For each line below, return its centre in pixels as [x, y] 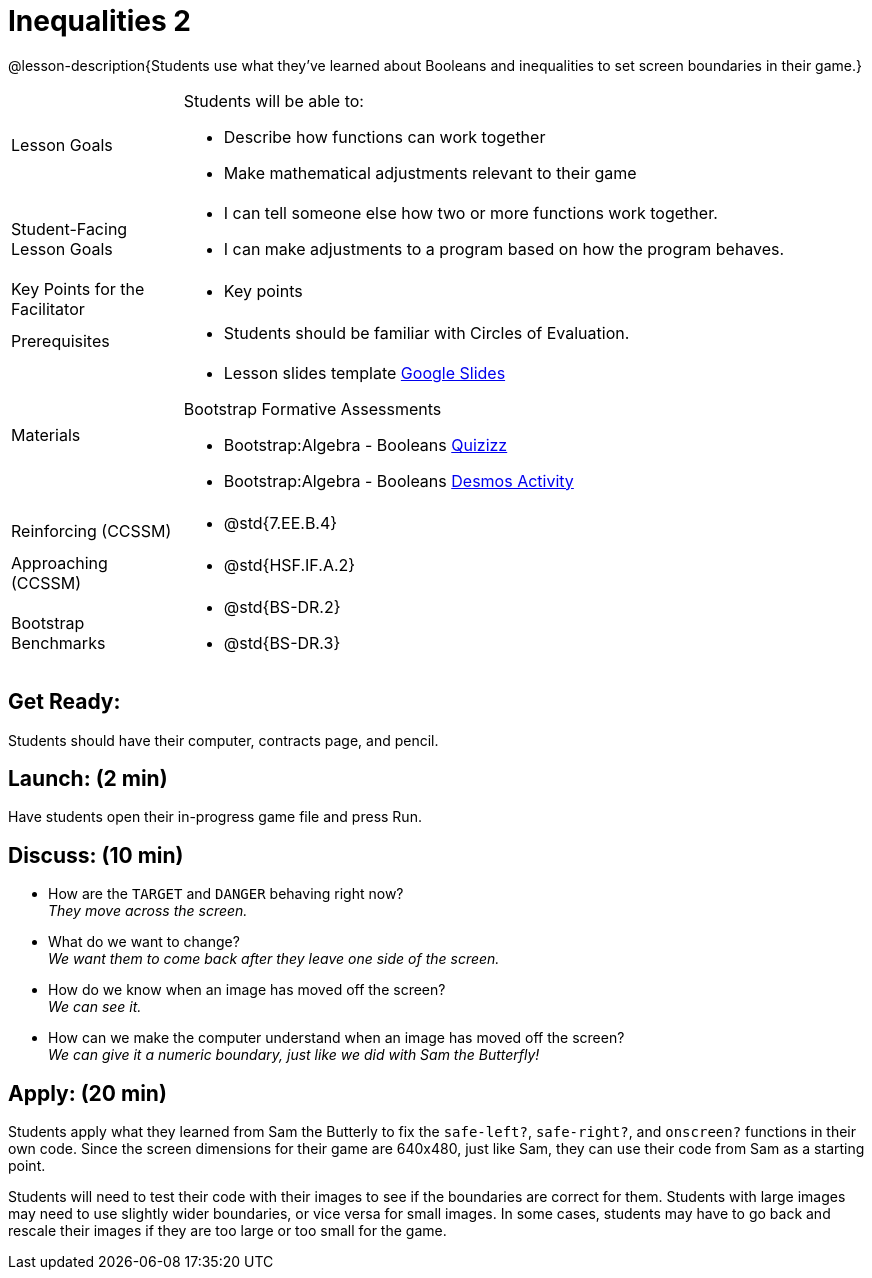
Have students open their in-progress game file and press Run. [215, 817]
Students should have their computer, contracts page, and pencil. [223, 740]
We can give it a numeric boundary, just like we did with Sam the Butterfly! [294, 1055]
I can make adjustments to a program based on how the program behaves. [504, 248]
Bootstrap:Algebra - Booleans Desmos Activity [398, 480]
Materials [46, 434]
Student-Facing [69, 228]
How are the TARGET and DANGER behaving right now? [226, 894]
